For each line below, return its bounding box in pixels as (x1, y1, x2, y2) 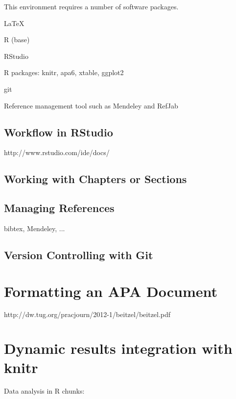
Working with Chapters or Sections (4, 171, 187, 186)
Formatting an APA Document (4, 281, 218, 301)
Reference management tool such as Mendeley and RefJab (4, 100, 178, 110)
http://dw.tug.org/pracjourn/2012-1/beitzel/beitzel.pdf (4, 309, 171, 319)
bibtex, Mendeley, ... (4, 223, 65, 233)
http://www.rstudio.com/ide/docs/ (4, 147, 110, 158)
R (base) (4, 34, 30, 45)
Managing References (4, 200, 115, 215)
